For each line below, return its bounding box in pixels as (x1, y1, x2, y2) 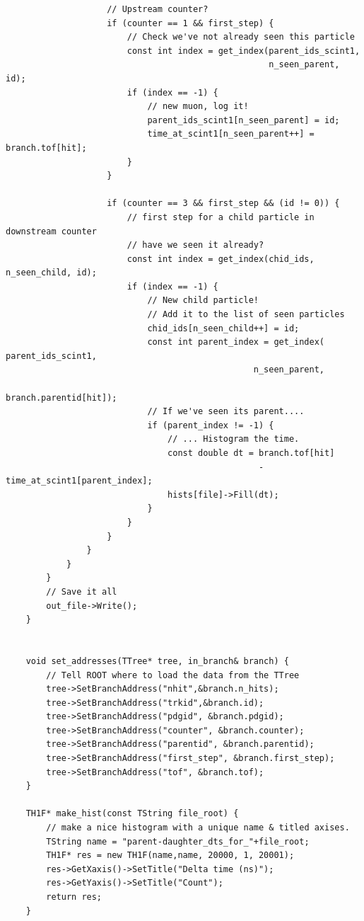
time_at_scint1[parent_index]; (6, 476, 153, 486)
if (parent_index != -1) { (147, 420, 274, 430)
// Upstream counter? (107, 4, 209, 14)
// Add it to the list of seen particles (147, 309, 345, 320)
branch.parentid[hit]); (6, 392, 117, 403)
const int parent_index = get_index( (147, 337, 325, 348)
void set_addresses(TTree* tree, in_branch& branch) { (25, 656, 289, 666)
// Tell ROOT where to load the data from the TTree (46, 670, 300, 680)
